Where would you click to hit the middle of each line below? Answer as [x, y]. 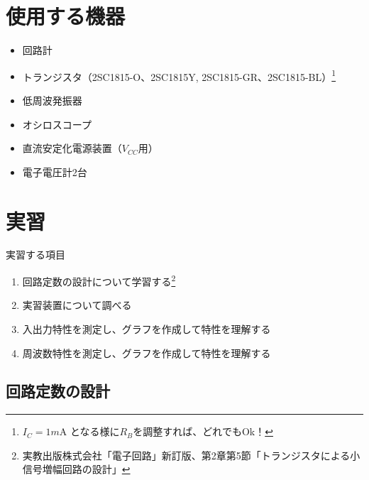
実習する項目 [35, 255]
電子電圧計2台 [55, 171]
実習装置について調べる [77, 305]
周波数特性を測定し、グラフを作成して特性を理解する [147, 353]
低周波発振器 [52, 100]
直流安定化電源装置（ [72, 148]
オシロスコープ [57, 124]
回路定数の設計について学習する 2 [99, 280]
